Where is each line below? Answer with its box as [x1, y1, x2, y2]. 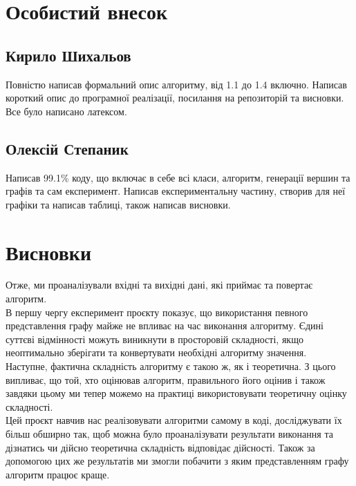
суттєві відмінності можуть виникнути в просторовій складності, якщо [6, 331, 303, 346]
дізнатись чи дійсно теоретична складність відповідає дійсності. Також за [6, 440, 315, 454]
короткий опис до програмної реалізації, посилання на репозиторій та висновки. [6, 90, 344, 105]
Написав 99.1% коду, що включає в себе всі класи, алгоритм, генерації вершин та [6, 170, 350, 184]
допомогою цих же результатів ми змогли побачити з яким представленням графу [6, 454, 349, 468]
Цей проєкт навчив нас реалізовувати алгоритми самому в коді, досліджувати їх [6, 413, 342, 427]
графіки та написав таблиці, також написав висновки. [6, 197, 231, 211]
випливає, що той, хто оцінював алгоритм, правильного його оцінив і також [6, 372, 326, 387]
